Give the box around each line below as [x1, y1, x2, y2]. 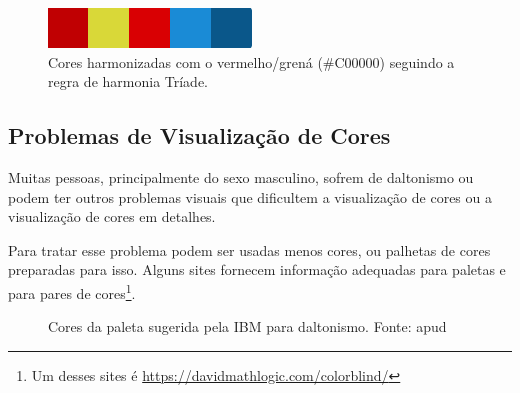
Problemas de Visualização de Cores [8, 120, 391, 151]
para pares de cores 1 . [8, 279, 136, 303]
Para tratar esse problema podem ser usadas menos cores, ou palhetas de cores [8, 239, 491, 260]
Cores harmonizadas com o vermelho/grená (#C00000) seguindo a [48, 51, 455, 72]
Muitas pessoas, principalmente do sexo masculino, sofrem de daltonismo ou [8, 166, 474, 187]
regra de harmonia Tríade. [48, 71, 209, 92]
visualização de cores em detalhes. [8, 206, 216, 227]
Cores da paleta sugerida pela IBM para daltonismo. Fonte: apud [48, 316, 447, 337]
